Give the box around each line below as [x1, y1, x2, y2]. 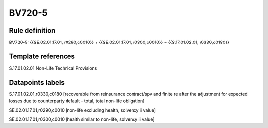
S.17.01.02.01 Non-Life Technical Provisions [9, 65, 97, 71]
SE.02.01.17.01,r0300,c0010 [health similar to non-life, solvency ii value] [9, 116, 155, 122]
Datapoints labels [9, 78, 65, 86]
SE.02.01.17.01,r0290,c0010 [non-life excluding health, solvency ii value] [9, 107, 156, 113]
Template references [9, 52, 75, 60]
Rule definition [9, 26, 56, 35]
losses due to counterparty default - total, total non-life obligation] [9, 98, 145, 104]
